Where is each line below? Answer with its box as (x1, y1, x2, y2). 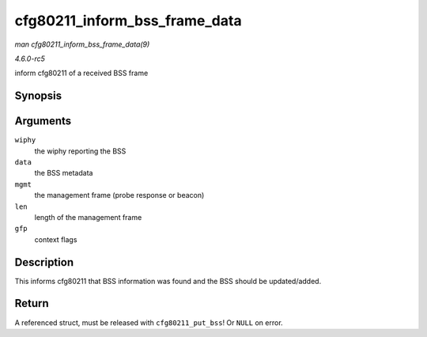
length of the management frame (34, 212, 142, 222)
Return (14, 297, 49, 310)
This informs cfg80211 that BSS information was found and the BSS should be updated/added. (14, 276, 322, 286)
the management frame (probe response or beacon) (34, 191, 205, 200)
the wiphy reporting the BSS (34, 146, 127, 156)
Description (14, 256, 74, 269)
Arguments (14, 115, 72, 128)
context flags (34, 234, 77, 244)
